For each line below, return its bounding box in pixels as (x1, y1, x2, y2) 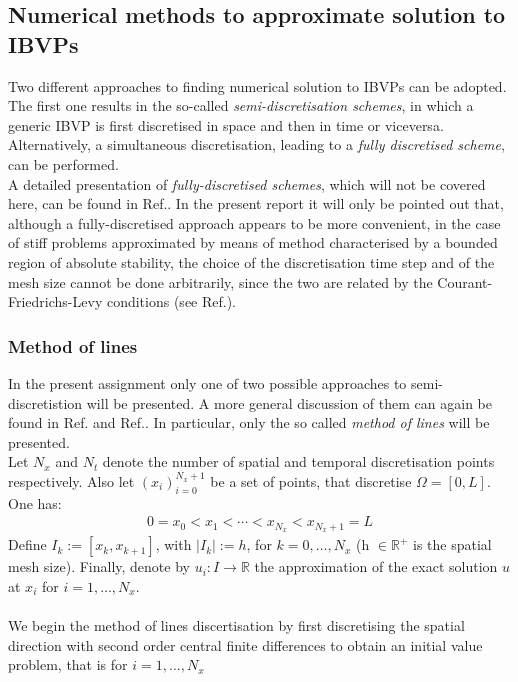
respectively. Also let (8, 470, 135, 491)
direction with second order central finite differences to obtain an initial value (8, 634, 483, 655)
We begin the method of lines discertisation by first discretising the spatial (8, 614, 465, 635)
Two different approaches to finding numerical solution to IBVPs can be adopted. (8, 75, 507, 96)
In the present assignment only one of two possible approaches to (8, 372, 407, 393)
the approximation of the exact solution (254, 556, 498, 577)
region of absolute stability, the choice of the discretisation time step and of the (8, 251, 495, 272)
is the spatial (413, 534, 492, 555)
